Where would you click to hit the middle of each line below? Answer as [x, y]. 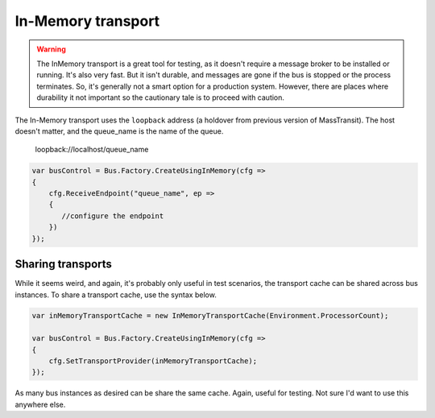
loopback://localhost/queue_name [92, 150]
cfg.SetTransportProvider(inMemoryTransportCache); [153, 361]
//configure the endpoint [113, 216]
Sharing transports [64, 265]
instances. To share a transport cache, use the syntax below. [116, 295]
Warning [51, 49]
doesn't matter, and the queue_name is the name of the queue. [119, 131]
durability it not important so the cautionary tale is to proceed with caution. [161, 97]
